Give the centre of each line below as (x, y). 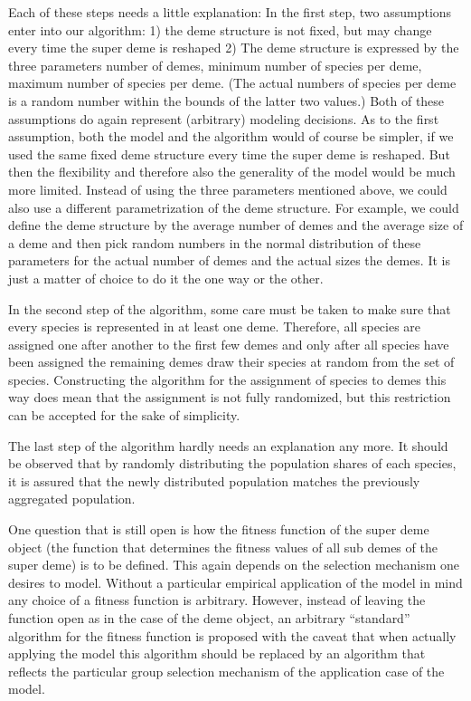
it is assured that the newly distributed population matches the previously (214, 480)
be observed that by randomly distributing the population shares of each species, (232, 463)
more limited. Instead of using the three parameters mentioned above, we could (228, 189)
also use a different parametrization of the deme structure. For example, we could (234, 207)
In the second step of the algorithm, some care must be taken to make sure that (230, 308)
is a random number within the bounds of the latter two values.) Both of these (226, 100)
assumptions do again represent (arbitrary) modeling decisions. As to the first (224, 118)
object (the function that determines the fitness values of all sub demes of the (223, 547)
